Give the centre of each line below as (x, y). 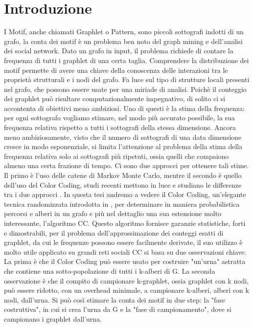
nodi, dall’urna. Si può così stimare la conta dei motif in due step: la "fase (115, 299)
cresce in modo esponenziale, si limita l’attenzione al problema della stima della (123, 146)
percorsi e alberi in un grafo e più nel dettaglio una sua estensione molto (113, 213)
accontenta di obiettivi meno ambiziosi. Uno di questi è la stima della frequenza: (124, 108)
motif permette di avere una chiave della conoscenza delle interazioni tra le (116, 70)
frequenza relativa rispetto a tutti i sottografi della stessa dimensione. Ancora (120, 127)
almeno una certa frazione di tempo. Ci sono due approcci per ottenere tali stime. (126, 165)
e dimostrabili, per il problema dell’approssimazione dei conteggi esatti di (114, 232)
